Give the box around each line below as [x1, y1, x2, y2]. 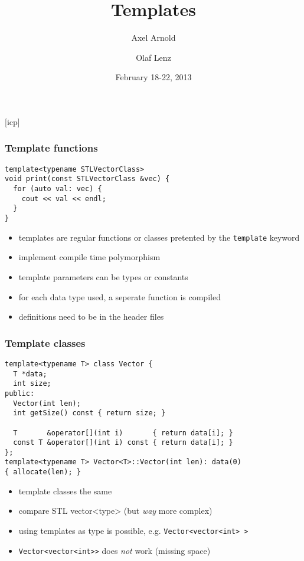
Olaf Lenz [136, 51, 171, 63]
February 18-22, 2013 [115, 71, 192, 83]
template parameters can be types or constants [18, 270, 188, 283]
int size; [13, 379, 51, 388]
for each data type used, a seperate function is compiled [18, 290, 221, 303]
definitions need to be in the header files [18, 310, 164, 323]
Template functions [5, 140, 98, 155]
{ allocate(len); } [5, 468, 81, 477]
